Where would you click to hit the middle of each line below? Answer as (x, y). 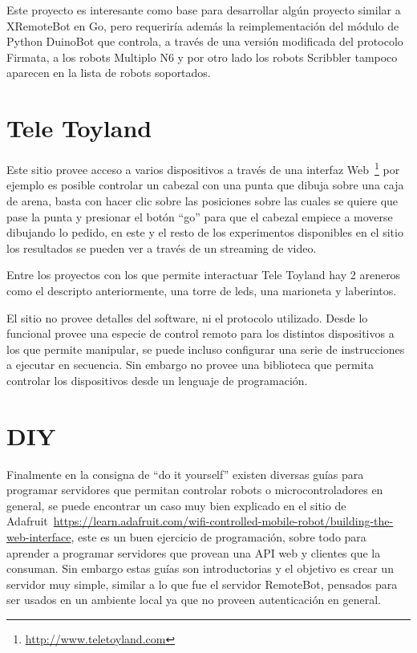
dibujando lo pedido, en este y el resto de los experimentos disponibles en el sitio (205, 232)
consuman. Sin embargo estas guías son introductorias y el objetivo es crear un (200, 568)
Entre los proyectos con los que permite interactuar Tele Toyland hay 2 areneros (204, 275)
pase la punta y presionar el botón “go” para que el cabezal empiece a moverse (200, 216)
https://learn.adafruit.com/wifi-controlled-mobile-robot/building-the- (223, 521)
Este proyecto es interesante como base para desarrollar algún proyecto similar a (204, 10)
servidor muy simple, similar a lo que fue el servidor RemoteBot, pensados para (202, 584)
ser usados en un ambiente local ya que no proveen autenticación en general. (194, 600)
